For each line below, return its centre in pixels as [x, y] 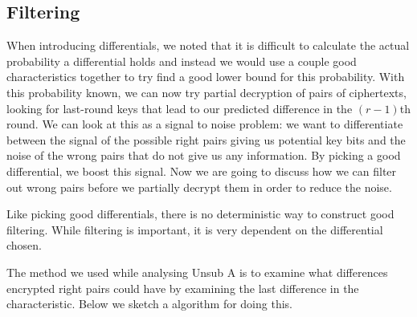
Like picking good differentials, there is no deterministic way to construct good [200, 214]
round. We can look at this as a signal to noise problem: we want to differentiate [205, 124]
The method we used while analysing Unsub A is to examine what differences [197, 272]
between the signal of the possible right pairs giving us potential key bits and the [206, 139]
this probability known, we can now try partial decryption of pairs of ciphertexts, [206, 92]
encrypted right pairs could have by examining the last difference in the [183, 288]
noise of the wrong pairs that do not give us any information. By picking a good [204, 155]
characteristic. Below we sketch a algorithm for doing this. [149, 304]
